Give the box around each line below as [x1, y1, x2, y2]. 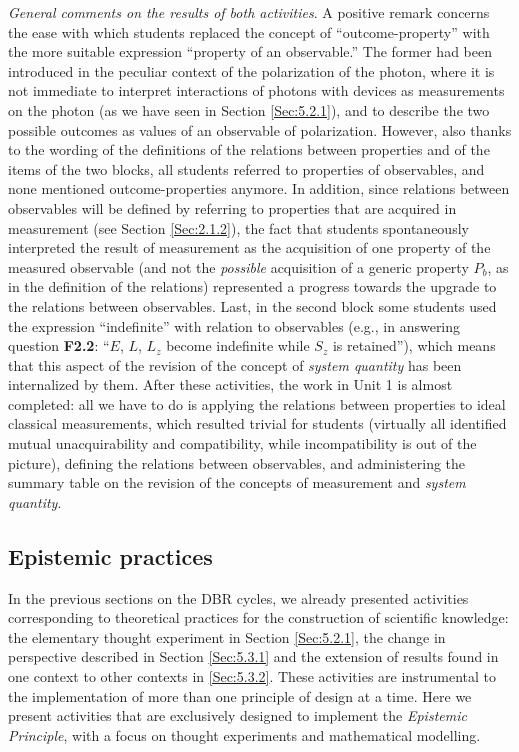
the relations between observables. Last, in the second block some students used [8, 295, 497, 316]
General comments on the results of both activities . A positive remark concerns [8, 2, 490, 22]
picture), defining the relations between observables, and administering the [8, 452, 466, 473]
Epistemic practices [8, 540, 213, 571]
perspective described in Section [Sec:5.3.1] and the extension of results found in [8, 646, 499, 667]
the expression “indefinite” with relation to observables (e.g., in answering [8, 315, 461, 336]
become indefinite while [166, 335, 310, 356]
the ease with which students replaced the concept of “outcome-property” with [8, 21, 490, 42]
